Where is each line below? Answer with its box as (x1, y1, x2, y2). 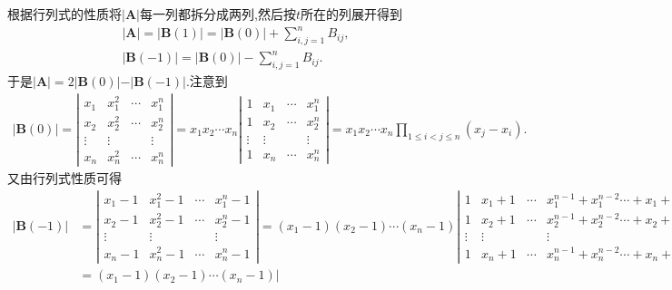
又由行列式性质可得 (7, 169, 122, 188)
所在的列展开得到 (300, 5, 402, 23)
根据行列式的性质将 (7, 5, 122, 23)
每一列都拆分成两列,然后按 (139, 5, 296, 23)
